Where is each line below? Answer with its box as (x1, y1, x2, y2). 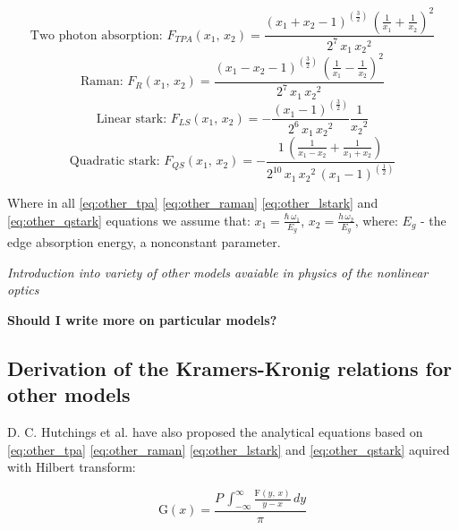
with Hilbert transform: (7, 457, 136, 476)
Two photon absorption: (30, 29, 163, 42)
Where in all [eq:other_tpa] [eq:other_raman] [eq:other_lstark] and (7, 193, 378, 212)
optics (7, 280, 39, 299)
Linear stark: (96, 112, 167, 125)
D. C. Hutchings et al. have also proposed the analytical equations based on (7, 423, 423, 441)
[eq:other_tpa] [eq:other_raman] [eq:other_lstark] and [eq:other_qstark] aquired (7, 440, 450, 458)
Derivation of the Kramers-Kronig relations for (7, 354, 452, 381)
